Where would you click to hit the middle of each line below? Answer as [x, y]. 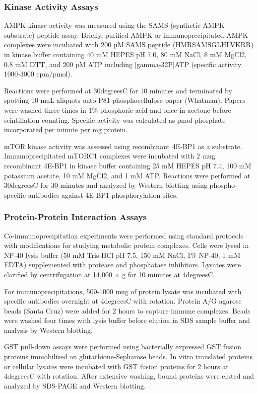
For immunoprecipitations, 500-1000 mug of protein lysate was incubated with [123, 291]
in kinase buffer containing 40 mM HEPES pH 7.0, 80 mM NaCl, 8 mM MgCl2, [126, 54]
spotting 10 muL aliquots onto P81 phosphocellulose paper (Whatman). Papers [125, 100]
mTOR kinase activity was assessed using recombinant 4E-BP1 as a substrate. [123, 146]
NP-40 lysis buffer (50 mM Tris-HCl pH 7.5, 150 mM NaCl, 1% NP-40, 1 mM [122, 255]
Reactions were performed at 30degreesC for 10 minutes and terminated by [118, 90]
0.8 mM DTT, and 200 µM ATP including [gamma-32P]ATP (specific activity [123, 64]
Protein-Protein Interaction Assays [75, 217]
